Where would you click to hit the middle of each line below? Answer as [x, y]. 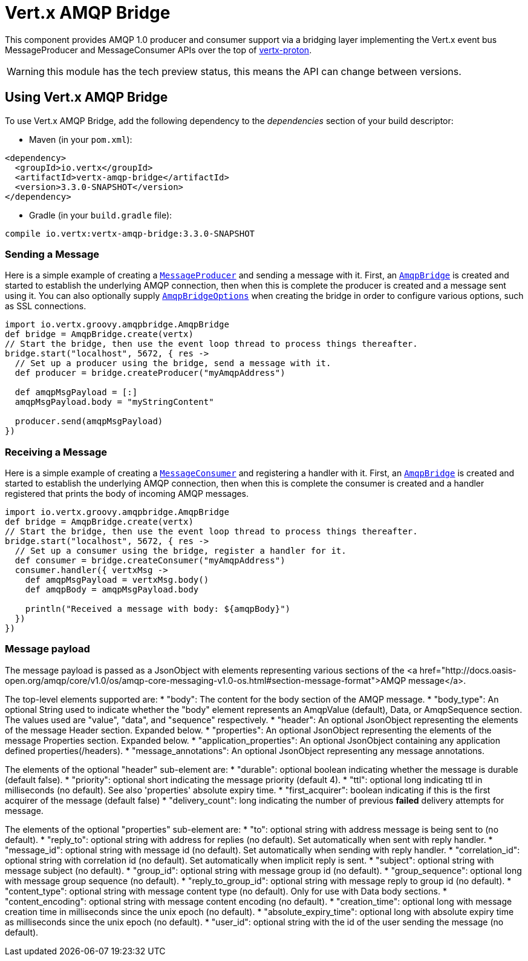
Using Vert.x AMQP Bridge [86, 97]
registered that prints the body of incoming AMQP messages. [127, 494]
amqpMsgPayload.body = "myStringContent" [114, 402]
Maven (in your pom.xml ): [81, 139]
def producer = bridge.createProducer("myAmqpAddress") [150, 373]
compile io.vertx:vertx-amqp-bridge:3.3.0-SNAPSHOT [130, 233]
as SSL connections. [46, 306]
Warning [26, 71]
